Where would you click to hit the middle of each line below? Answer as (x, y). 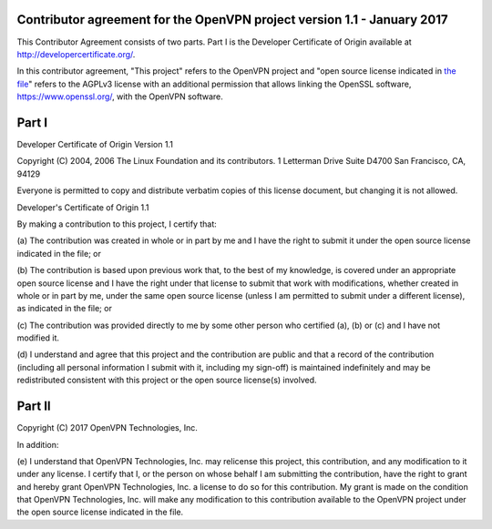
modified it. (38, 338)
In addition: (38, 444)
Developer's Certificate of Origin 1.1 (83, 207)
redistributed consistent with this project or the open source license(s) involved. (167, 380)
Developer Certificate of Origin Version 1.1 (95, 144)
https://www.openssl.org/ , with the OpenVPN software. (120, 97)
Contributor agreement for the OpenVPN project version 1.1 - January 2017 (232, 20)
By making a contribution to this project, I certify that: (117, 224)
